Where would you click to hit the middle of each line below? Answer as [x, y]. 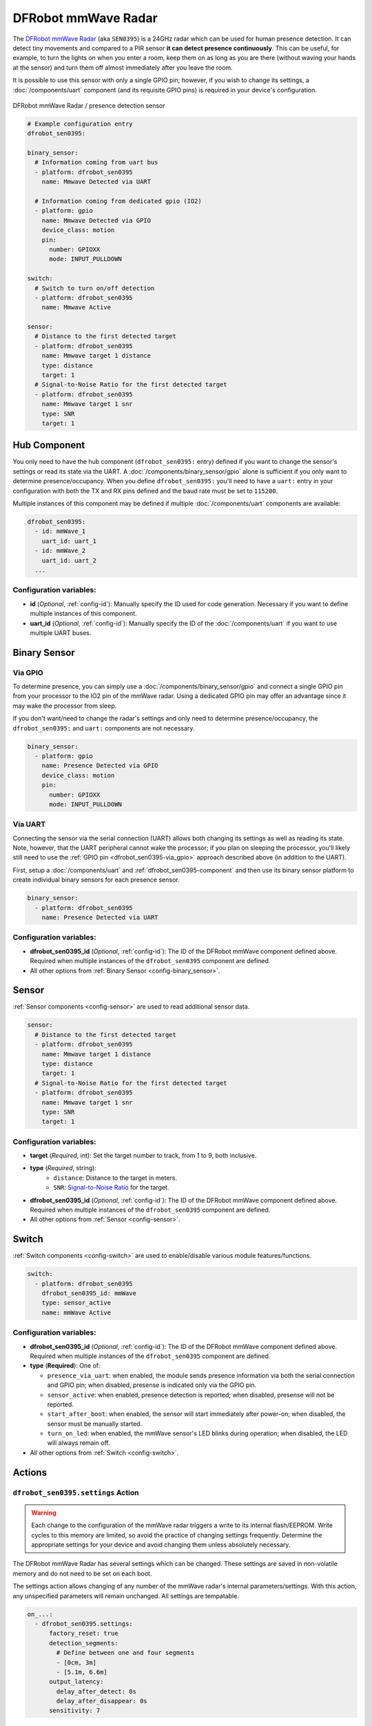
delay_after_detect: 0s [96, 1691]
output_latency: [76, 1682]
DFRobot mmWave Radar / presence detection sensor [89, 105]
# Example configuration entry [80, 124]
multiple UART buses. [61, 632]
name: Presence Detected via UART [100, 917]
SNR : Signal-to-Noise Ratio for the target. [111, 1187]
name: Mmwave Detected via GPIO [96, 220]
